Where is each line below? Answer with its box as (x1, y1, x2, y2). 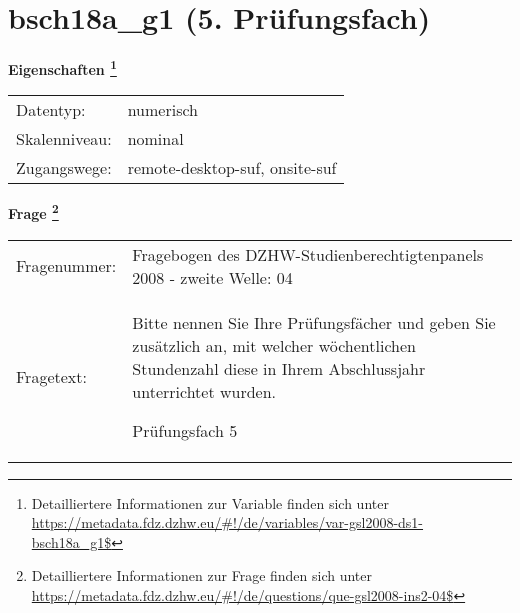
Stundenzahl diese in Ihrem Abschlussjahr (132, 356, 426, 380)
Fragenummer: (16, 254, 117, 278)
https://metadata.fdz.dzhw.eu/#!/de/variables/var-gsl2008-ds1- (31, 512, 424, 533)
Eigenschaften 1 (8, 56, 117, 79)
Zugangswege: (16, 156, 112, 180)
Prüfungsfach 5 (132, 418, 238, 442)
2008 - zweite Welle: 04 (132, 265, 293, 289)
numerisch (127, 98, 198, 122)
